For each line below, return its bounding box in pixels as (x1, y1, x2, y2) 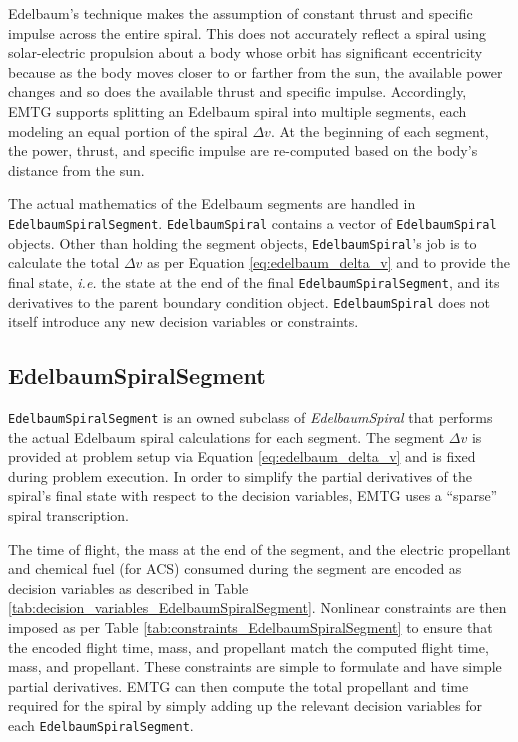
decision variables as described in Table (8, 577, 249, 598)
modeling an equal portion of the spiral (8, 120, 248, 141)
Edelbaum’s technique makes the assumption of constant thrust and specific (8, 3, 473, 23)
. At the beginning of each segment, (270, 120, 489, 141)
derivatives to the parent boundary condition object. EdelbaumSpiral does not (8, 291, 491, 312)
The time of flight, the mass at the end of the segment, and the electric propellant (8, 538, 511, 559)
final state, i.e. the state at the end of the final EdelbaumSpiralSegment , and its (8, 271, 500, 292)
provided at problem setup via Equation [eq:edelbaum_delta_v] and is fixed (8, 446, 476, 467)
